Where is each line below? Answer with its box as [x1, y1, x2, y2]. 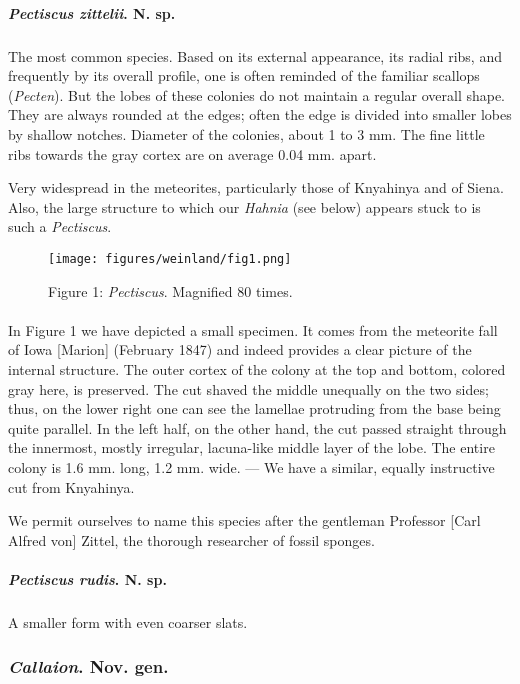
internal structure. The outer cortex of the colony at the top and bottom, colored [8, 358, 506, 379]
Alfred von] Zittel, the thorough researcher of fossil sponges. [8, 529, 375, 550]
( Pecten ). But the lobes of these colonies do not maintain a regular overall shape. [8, 84, 506, 105]
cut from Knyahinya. [8, 476, 135, 497]
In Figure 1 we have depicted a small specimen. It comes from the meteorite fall [8, 319, 498, 340]
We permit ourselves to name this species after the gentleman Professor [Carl [8, 510, 481, 531]
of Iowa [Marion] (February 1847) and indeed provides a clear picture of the [8, 339, 472, 360]
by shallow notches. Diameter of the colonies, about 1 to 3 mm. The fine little [8, 123, 485, 144]
